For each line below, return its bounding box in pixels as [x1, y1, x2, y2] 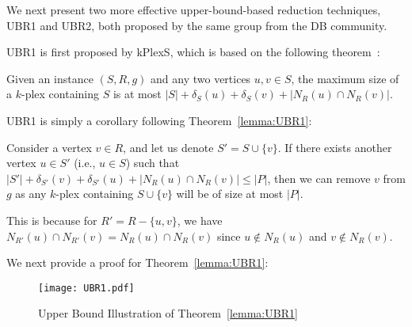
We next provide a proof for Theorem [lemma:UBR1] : [6, 254, 269, 271]
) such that [125, 154, 180, 171]
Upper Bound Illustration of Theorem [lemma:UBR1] [38, 305, 298, 321]
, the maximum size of [291, 70, 399, 86]
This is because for [6, 211, 97, 228]
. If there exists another [277, 139, 392, 155]
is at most [113, 86, 162, 102]
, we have [177, 211, 223, 228]
